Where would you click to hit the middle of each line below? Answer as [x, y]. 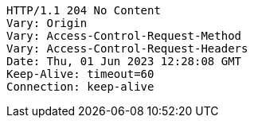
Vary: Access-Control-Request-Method [124, 36]
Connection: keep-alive [80, 87]
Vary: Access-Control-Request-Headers [127, 48]
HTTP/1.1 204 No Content [84, 10]
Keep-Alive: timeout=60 [80, 74]
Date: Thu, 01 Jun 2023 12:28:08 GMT [124, 61]
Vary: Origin [47, 23]
